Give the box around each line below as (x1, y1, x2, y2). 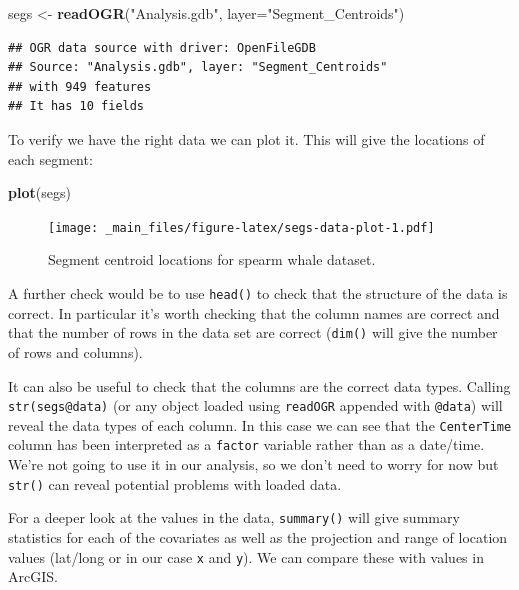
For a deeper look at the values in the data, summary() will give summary (8, 507, 460, 528)
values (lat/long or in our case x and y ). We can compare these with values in (8, 546, 484, 567)
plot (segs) (8, 182, 71, 203)
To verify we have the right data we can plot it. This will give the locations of (8, 128, 485, 149)
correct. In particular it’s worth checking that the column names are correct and (8, 302, 500, 323)
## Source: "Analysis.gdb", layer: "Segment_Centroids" (8, 60, 388, 75)
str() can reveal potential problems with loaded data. (8, 473, 342, 494)
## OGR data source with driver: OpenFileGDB (8, 40, 316, 55)
